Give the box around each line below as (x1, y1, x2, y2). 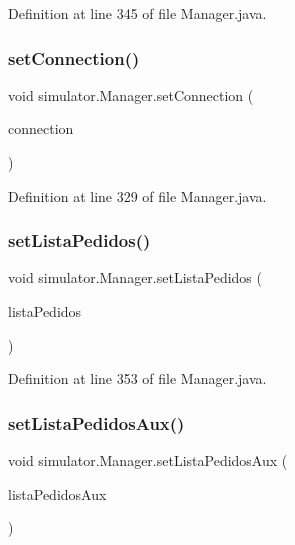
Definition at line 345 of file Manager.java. (8, 3, 267, 23)
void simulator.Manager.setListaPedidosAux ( (8, 450, 288, 470)
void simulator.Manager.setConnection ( (8, 84, 254, 105)
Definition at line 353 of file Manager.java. (8, 368, 267, 389)
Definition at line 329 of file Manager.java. (8, 185, 267, 206)
